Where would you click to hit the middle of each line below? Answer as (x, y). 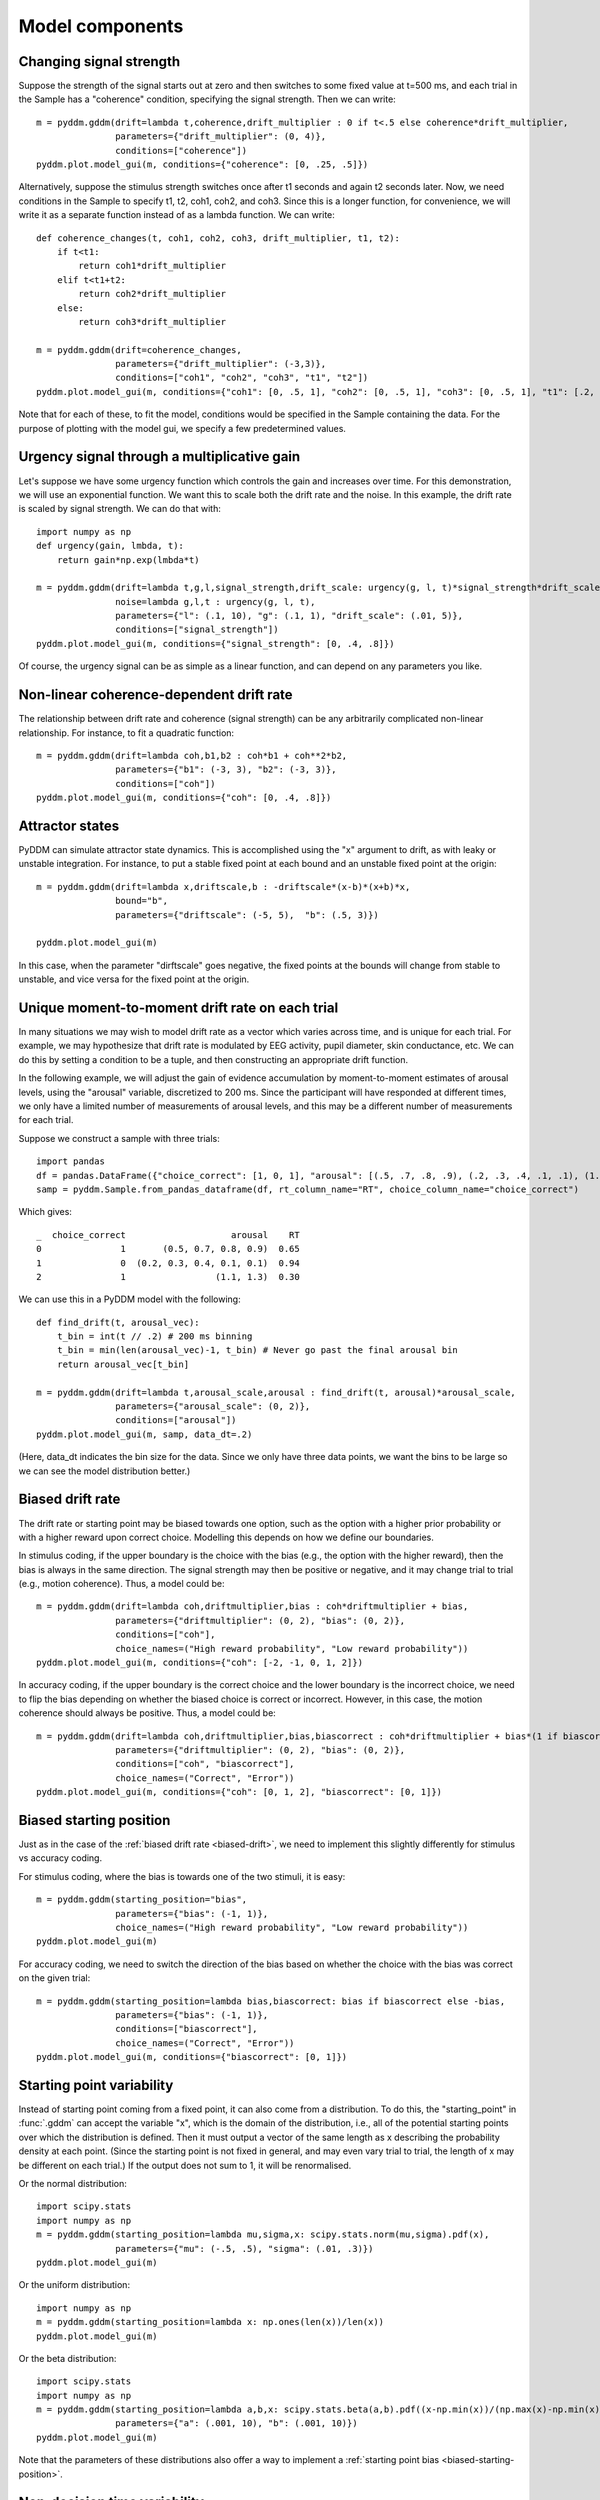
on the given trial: (54, 1978)
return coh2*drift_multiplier (152, 294)
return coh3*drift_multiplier (152, 321)
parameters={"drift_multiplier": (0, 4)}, (221, 136)
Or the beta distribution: (67, 2358)
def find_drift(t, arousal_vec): (118, 1322)
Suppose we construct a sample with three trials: (119, 1138)
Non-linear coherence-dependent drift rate (156, 695)
